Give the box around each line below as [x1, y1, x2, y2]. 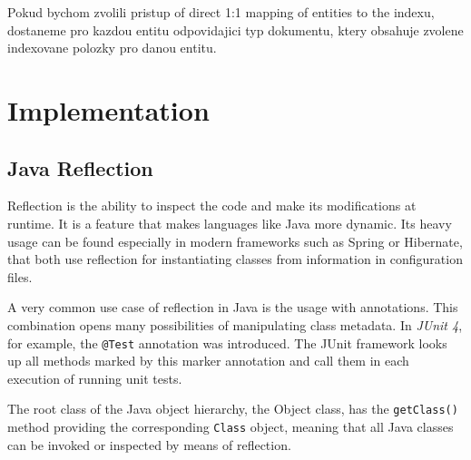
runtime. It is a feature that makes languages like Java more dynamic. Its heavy [7, 213, 452, 232]
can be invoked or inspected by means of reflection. [7, 435, 291, 454]
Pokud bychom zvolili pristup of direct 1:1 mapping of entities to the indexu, [7, 3, 435, 21]
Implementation [7, 91, 210, 128]
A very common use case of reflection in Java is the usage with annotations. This [7, 298, 458, 317]
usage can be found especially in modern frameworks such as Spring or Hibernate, [7, 231, 463, 250]
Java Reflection [7, 153, 153, 181]
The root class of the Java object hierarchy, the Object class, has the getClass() [7, 399, 458, 418]
